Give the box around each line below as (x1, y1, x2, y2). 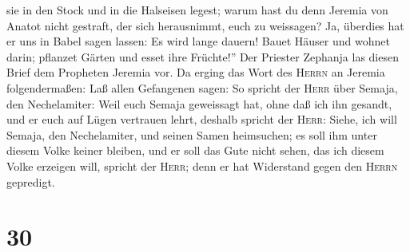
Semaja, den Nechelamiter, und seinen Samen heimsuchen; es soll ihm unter (6, 126, 377, 143)
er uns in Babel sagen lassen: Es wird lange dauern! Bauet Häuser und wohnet (6, 33, 390, 49)
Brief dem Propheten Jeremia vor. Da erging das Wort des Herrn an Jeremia (6, 64, 385, 81)
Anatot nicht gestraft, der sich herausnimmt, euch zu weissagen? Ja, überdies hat (6, 17, 404, 33)
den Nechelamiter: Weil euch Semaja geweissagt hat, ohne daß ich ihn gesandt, (6, 95, 392, 112)
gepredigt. (6, 173, 55, 190)
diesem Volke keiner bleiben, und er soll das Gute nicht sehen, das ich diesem (6, 142, 384, 159)
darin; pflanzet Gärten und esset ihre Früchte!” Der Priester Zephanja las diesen (6, 48, 399, 65)
